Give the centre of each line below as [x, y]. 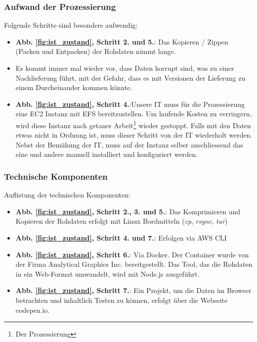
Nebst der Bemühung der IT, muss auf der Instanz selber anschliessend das [129, 144]
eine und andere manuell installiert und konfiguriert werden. [107, 154]
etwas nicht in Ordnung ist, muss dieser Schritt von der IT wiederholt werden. [134, 135]
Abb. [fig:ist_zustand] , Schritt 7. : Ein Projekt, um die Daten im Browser [133, 290]
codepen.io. [33, 310]
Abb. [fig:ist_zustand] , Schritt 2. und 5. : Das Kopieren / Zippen [122, 41]
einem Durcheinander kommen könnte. [74, 87]
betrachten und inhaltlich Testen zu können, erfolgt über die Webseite [122, 300]
